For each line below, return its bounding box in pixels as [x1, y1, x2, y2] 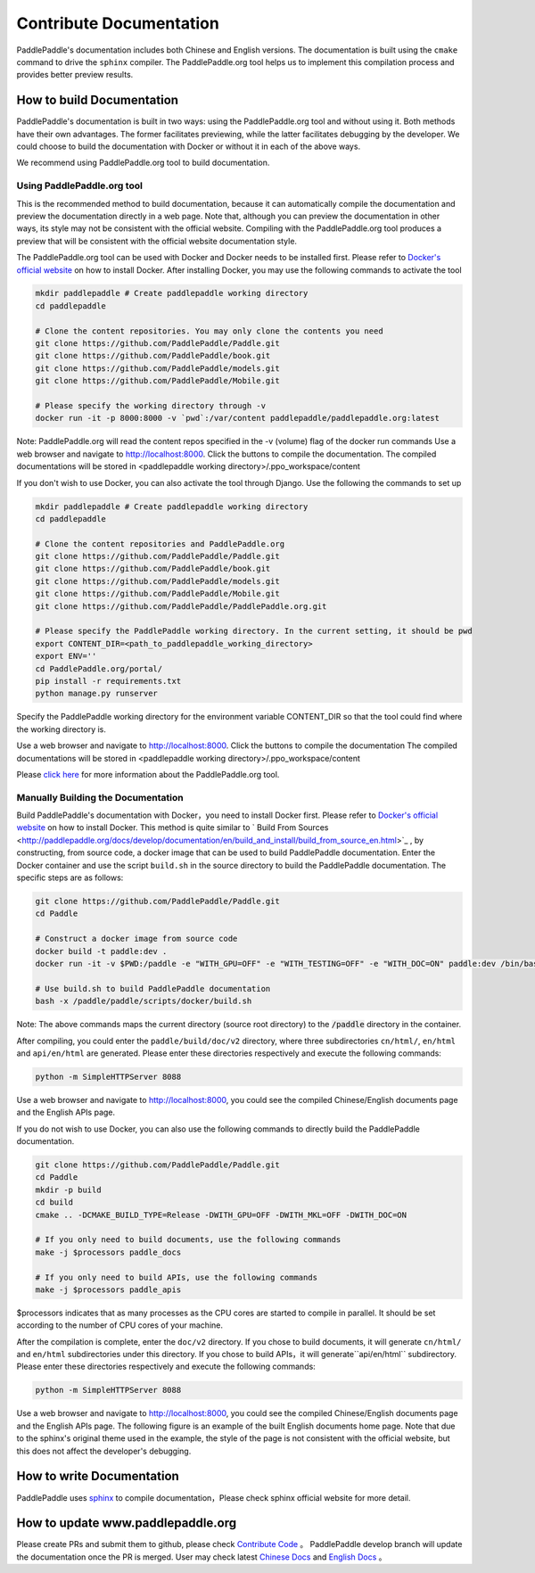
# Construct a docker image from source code [35, 934, 238, 944]
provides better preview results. [16, 70, 134, 80]
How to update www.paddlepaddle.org [16, 1516, 236, 1531]
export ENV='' [35, 651, 97, 662]
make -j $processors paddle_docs [35, 1247, 182, 1257]
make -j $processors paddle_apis [35, 1284, 182, 1295]
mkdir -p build [35, 1184, 102, 1195]
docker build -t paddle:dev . [35, 946, 168, 956]
